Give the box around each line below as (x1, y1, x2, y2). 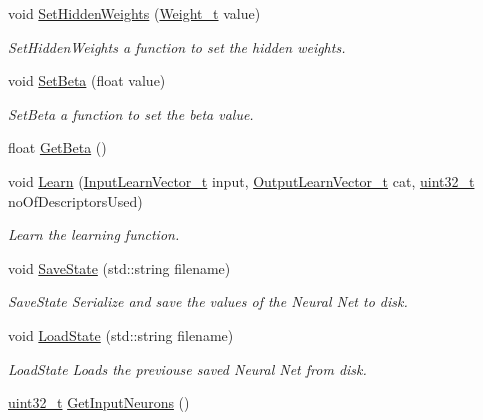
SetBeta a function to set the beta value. (8, 103, 254, 124)
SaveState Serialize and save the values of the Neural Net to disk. (8, 291, 408, 312)
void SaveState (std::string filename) (8, 257, 231, 278)
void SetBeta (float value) (8, 70, 166, 91)
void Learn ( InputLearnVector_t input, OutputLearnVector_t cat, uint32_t (8, 170, 475, 191)
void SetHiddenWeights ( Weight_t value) (8, 3, 261, 23)
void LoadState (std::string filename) (8, 324, 234, 345)
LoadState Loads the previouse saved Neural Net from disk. (8, 358, 367, 379)
